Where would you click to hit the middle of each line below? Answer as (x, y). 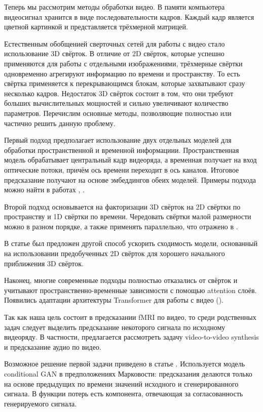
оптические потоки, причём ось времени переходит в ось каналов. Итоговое (122, 169)
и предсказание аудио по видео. (53, 346)
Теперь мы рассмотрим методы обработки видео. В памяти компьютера (115, 7)
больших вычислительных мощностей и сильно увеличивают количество (116, 103)
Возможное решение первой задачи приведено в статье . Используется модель (125, 364)
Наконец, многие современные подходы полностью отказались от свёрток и (121, 280)
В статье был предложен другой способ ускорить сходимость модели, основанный (131, 243)
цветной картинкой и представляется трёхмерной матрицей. (96, 27)
